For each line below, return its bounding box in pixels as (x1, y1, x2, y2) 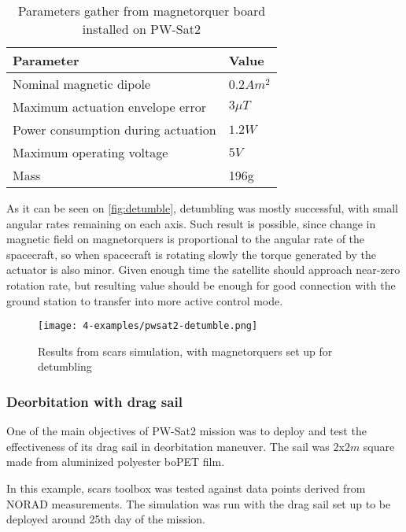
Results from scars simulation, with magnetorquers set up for (38, 342, 333, 359)
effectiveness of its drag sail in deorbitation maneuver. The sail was (6, 438, 330, 454)
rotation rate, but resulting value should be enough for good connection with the (6, 276, 396, 293)
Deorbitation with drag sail (6, 391, 183, 411)
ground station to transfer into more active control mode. (6, 292, 283, 308)
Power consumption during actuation (13, 120, 216, 139)
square (363, 438, 395, 454)
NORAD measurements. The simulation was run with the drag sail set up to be (6, 495, 391, 512)
